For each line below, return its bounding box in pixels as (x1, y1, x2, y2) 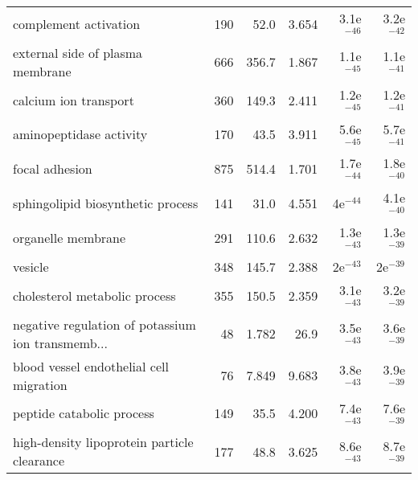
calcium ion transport (13, 90, 134, 109)
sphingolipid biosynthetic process (13, 194, 199, 213)
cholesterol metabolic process (13, 285, 176, 305)
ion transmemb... (13, 333, 108, 352)
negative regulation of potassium (13, 314, 196, 334)
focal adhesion (13, 159, 92, 178)
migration (13, 375, 68, 394)
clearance (13, 451, 65, 470)
